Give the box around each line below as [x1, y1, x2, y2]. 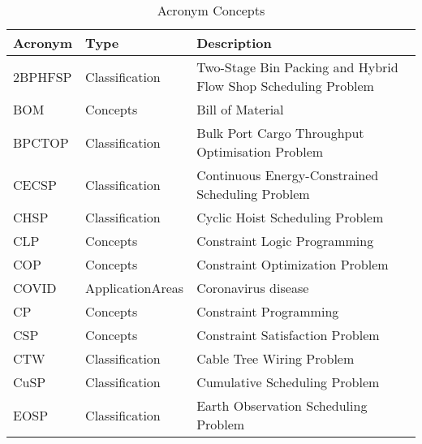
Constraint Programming [196, 302, 339, 321]
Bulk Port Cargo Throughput [196, 123, 364, 142]
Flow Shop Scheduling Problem [196, 76, 374, 95]
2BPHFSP [13, 67, 72, 86]
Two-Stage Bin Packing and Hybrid [196, 58, 398, 76]
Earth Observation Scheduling [196, 396, 368, 415]
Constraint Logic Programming [196, 231, 374, 250]
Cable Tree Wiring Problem [196, 349, 355, 368]
